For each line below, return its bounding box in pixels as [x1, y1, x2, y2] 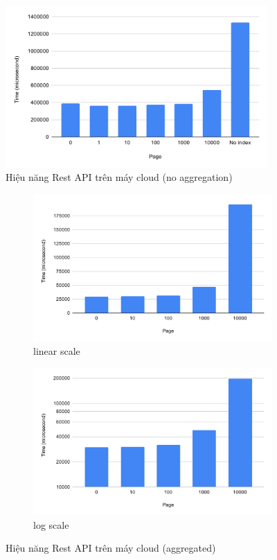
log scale [33, 517, 69, 532]
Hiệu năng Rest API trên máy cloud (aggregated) [6, 541, 216, 555]
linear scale [33, 344, 80, 358]
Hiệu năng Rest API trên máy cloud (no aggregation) [6, 170, 233, 184]
